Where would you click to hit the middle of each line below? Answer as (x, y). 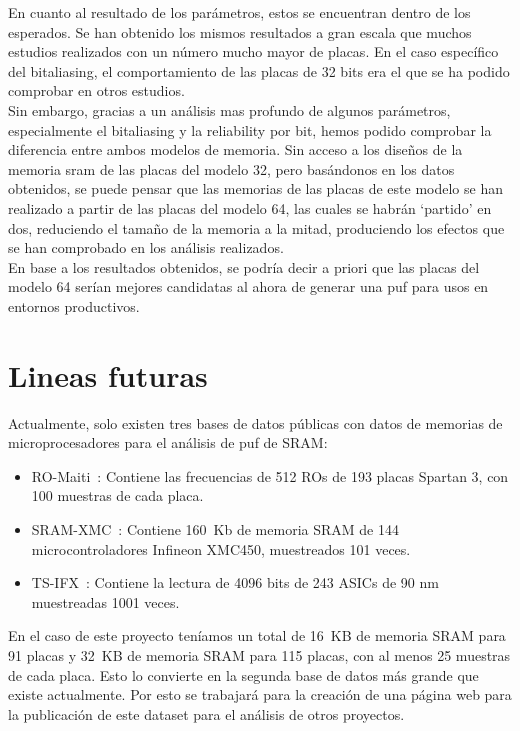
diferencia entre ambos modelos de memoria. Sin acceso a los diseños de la (235, 149)
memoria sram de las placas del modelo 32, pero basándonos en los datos (231, 168)
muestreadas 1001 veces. (105, 601)
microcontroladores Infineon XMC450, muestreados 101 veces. (221, 548)
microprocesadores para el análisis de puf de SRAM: (168, 442)
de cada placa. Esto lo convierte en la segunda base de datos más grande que (243, 674)
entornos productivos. (74, 305)
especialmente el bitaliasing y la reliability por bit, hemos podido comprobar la (250, 129)
